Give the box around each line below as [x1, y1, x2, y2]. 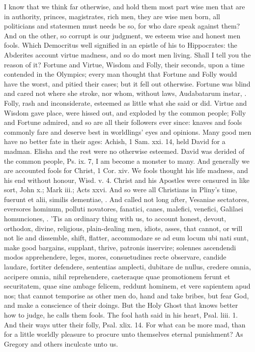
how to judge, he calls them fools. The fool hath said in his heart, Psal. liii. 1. [4, 310, 238, 320]
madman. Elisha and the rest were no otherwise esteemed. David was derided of [4, 146, 245, 156]
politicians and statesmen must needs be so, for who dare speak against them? [4, 21, 240, 31]
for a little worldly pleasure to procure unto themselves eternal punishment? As [4, 329, 243, 339]
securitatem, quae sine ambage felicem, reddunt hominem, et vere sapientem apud [4, 281, 251, 291]
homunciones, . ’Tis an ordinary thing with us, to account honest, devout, [4, 213, 226, 224]
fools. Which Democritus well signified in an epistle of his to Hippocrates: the [4, 40, 237, 50]
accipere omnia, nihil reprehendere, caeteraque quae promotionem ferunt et [4, 271, 230, 281]
